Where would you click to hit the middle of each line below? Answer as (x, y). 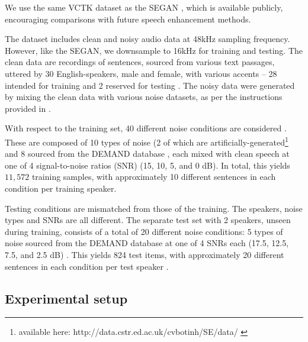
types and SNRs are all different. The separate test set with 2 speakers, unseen (148, 220)
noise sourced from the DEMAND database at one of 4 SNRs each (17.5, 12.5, (147, 243)
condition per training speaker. (61, 188)
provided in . (28, 108)
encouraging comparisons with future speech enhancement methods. (128, 19)
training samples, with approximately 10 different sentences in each (154, 177)
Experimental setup (66, 298)
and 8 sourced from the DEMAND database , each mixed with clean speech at (147, 154)
